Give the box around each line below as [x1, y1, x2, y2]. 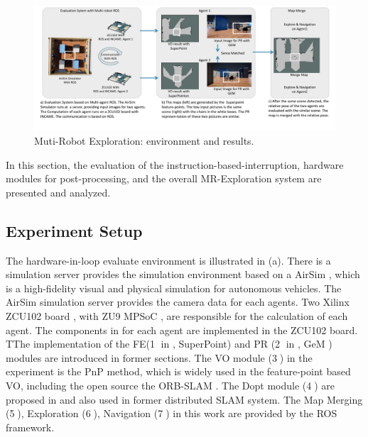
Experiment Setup [6, 219, 143, 241]
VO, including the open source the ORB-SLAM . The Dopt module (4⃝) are [6, 377, 335, 392]
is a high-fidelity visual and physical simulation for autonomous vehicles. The [6, 280, 342, 295]
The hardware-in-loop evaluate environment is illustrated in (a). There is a [6, 253, 331, 267]
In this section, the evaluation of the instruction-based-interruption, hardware [6, 157, 344, 172]
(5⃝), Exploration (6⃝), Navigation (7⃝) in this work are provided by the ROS [6, 406, 337, 421]
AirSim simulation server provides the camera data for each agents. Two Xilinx [6, 294, 350, 309]
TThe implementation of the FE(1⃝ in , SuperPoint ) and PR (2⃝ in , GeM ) [6, 336, 332, 351]
